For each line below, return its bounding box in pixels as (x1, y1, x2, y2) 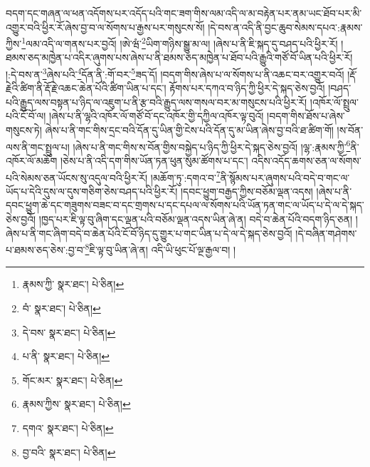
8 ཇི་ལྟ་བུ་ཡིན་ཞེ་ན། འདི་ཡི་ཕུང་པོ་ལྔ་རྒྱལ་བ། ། (85, 240, 236, 257)
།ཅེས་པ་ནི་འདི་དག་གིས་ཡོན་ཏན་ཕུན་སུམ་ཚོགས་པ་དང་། (60, 153, 248, 168)
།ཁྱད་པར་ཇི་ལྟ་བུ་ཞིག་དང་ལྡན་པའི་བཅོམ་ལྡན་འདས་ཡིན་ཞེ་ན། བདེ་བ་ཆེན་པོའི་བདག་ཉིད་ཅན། (38, 211, 353, 226)
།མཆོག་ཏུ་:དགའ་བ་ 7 (150, 168, 221, 185)
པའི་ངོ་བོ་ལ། (6, 108, 46, 123)
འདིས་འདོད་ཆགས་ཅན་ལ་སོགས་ (251, 153, 361, 168)
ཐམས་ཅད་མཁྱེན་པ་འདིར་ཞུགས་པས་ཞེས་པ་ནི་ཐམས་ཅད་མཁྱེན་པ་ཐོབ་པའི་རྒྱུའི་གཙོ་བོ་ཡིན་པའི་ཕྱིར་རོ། (6, 50, 353, 65)
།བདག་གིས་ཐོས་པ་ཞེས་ (267, 108, 345, 123)
